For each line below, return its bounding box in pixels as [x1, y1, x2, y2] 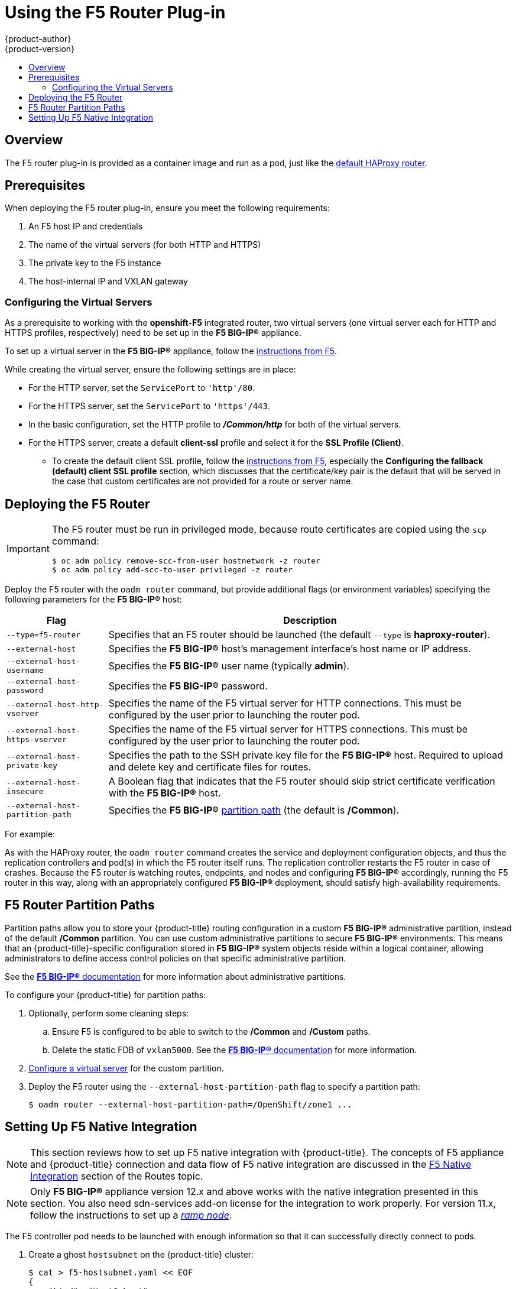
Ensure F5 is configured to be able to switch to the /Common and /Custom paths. [52, 1026, 371, 1037]
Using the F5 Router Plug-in [5, 2, 226, 22]
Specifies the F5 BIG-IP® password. [108, 680, 268, 692]
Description [283, 614, 337, 627]
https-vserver [7, 735, 67, 744]
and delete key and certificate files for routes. [108, 761, 311, 773]
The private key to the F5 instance [28, 258, 161, 268]
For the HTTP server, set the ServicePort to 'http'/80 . [28, 383, 255, 393]
